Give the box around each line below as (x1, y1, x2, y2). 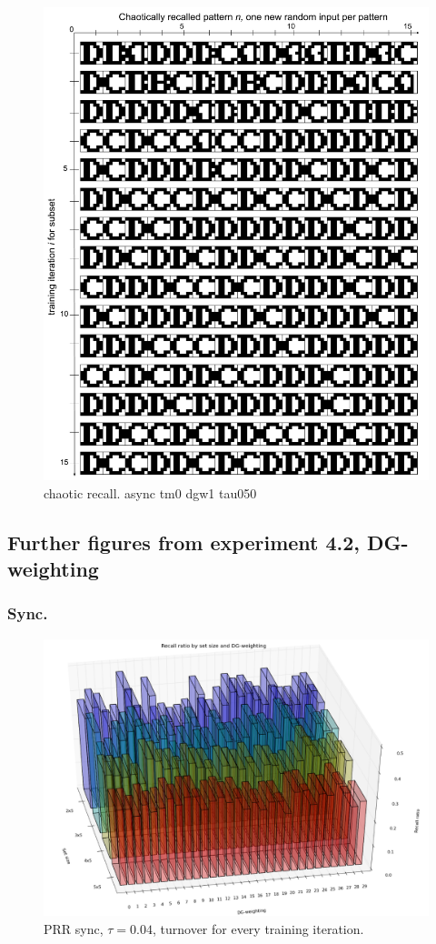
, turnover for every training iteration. (152, 919, 364, 938)
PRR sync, (44, 919, 104, 938)
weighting (7, 554, 99, 582)
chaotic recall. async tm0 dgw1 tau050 (44, 483, 257, 502)
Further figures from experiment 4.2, (7, 527, 361, 556)
